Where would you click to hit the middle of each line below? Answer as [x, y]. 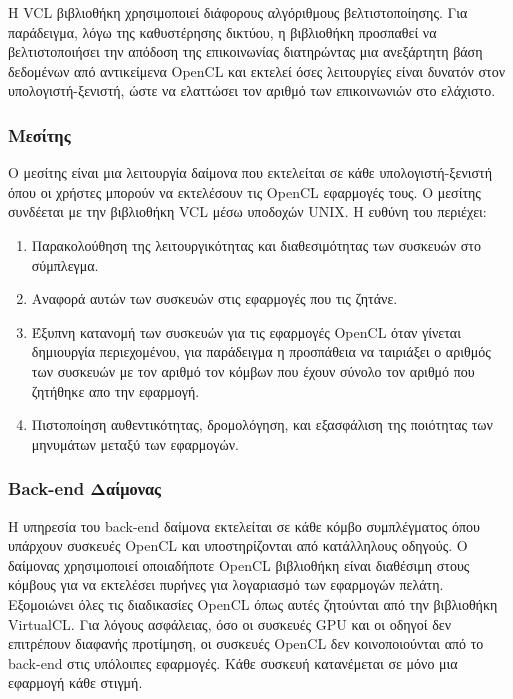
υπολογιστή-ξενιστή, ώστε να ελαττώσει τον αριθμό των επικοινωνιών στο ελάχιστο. [252, 90]
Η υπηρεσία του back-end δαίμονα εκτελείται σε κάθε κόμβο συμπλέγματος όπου [244, 525]
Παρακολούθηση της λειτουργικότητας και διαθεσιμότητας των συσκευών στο [256, 244]
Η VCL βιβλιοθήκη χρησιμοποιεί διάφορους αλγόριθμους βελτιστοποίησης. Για [238, 12]
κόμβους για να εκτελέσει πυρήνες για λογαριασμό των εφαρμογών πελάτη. [226, 584]
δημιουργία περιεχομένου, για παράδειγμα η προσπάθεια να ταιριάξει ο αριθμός [261, 351]
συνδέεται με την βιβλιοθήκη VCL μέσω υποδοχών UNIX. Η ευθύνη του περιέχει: [247, 211]
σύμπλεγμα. [65, 264]
